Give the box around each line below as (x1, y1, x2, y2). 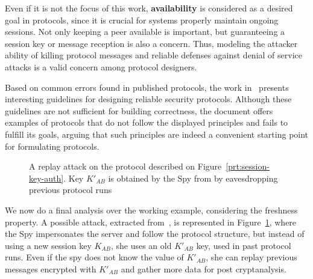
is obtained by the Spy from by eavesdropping (108, 171, 278, 184)
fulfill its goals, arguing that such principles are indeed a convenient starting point (5, 127, 309, 140)
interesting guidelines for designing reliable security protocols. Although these (5, 93, 292, 105)
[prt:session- (226, 160, 270, 173)
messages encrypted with (5, 262, 96, 275)
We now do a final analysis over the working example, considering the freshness (5, 203, 298, 216)
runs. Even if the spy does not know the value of (5, 251, 184, 263)
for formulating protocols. (5, 139, 100, 152)
